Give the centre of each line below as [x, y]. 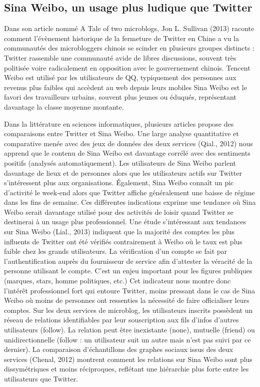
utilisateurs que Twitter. [41, 378]
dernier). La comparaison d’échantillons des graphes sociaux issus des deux [118, 349]
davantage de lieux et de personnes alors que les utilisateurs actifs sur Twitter [123, 172]
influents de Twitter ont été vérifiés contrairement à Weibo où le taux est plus [123, 241]
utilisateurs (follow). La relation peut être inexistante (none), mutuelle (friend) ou [129, 330]
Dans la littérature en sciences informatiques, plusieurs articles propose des [119, 123]
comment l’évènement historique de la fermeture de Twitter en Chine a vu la [121, 38]
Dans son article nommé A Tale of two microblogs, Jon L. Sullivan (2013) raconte [129, 28]
